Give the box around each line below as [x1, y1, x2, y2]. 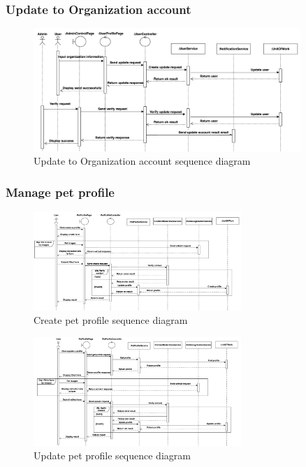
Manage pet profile [6, 183, 115, 200]
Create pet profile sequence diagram [34, 313, 188, 327]
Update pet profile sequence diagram [34, 448, 191, 463]
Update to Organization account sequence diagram [34, 154, 251, 168]
